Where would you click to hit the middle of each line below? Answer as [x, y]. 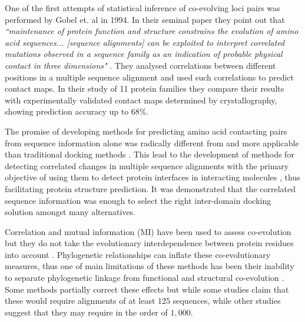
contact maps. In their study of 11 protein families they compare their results [145, 88]
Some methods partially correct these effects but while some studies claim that [147, 289]
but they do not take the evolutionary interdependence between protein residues [149, 243]
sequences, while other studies [227, 301]
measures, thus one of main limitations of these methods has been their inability [150, 266]
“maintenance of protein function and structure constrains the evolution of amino [152, 31]
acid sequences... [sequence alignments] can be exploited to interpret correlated [145, 42]
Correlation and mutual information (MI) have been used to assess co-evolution [148, 231]
